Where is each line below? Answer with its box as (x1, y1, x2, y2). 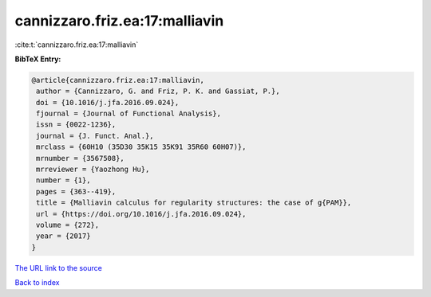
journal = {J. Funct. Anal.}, (36, 131, 155, 140)
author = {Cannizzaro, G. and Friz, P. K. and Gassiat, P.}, (36, 87, 280, 96)
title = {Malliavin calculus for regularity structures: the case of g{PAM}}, (36, 198, 352, 207)
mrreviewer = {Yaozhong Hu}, (36, 165, 150, 174)
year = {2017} (36, 232, 91, 240)
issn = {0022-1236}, (36, 120, 117, 129)
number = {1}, (36, 176, 91, 185)
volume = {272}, (36, 221, 100, 229)
